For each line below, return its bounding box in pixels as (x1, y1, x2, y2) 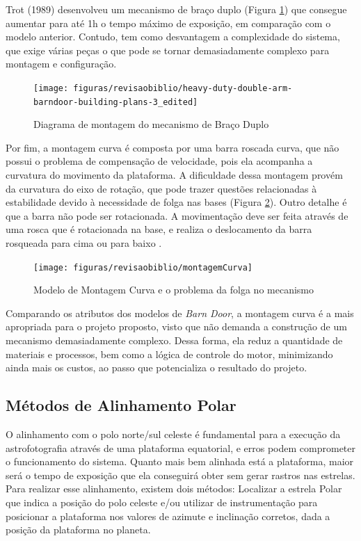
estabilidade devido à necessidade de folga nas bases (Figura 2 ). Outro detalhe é (6, 195, 347, 209)
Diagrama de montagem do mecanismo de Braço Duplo (33, 117, 269, 131)
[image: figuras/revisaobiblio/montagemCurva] (33, 262, 252, 273)
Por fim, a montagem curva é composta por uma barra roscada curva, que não (6, 140, 339, 154)
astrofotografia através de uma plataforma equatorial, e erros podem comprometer (6, 440, 356, 455)
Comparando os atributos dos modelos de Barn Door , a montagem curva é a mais (6, 305, 354, 320)
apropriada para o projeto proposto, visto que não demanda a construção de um (6, 319, 347, 334)
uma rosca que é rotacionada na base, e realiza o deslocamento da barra (6, 222, 312, 236)
